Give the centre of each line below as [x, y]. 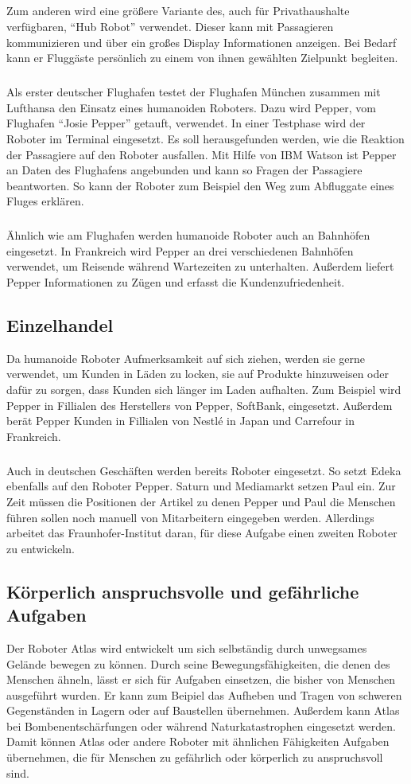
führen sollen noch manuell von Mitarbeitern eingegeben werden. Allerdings [190, 517]
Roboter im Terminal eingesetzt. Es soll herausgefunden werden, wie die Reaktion [205, 138]
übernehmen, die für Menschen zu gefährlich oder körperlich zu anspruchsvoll [195, 757]
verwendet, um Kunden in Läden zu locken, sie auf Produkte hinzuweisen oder [198, 374]
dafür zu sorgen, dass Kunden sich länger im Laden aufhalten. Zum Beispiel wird [204, 390]
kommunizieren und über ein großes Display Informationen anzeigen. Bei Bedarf [202, 42]
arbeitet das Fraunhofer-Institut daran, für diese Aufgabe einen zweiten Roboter [202, 533]
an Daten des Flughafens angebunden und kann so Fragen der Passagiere [184, 170]
